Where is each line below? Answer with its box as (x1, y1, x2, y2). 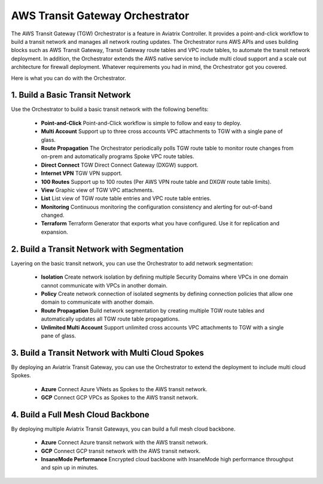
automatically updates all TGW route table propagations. (41, 315, 180, 323)
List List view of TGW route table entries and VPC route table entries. (41, 195, 212, 202)
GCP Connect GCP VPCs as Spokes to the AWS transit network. (41, 394, 199, 401)
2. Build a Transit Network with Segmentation (11, 244, 184, 254)
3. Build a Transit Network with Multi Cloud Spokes (11, 347, 205, 358)
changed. (41, 211, 65, 219)
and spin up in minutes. (41, 464, 99, 471)
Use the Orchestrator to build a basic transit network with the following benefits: (11, 105, 209, 113)
